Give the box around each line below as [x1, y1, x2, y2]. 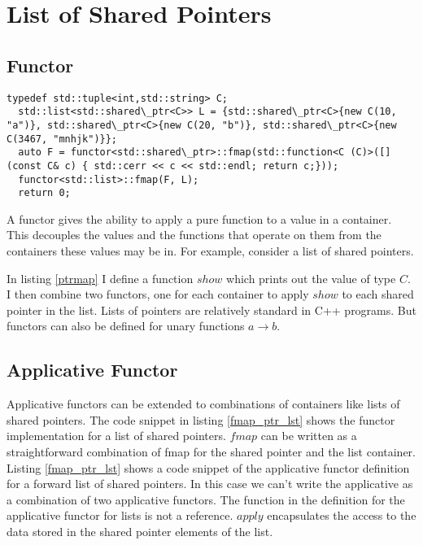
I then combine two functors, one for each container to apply [7, 286, 309, 303]
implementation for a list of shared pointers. [7, 427, 226, 444]
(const [7, 159, 41, 172]
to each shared [342, 286, 414, 303]
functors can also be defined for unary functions [7, 317, 245, 334]
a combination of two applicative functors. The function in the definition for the [7, 490, 405, 508]
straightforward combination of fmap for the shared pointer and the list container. [7, 443, 416, 460]
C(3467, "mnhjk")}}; [7, 133, 118, 145]
